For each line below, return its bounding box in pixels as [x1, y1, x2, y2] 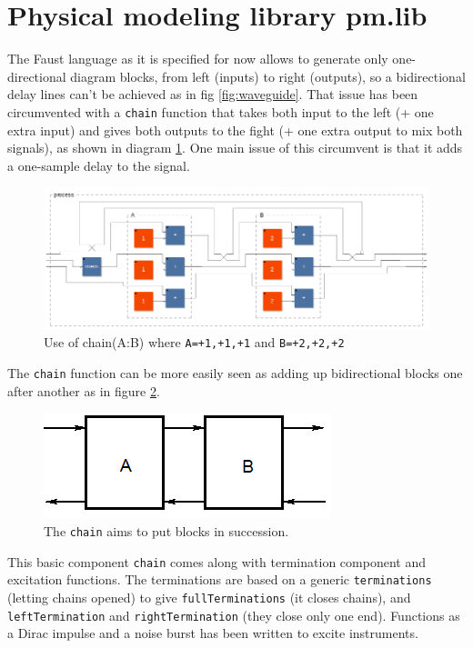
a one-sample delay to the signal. [7, 155, 190, 174]
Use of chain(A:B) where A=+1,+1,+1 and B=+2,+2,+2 [44, 333, 345, 352]
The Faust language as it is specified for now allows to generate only [7, 49, 388, 68]
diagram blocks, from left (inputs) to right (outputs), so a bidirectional [70, 66, 466, 85]
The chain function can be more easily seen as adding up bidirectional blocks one [7, 364, 463, 383]
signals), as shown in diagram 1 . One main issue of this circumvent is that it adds [7, 138, 463, 157]
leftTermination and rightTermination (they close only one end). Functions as [7, 605, 460, 624]
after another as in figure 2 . [7, 381, 160, 400]
